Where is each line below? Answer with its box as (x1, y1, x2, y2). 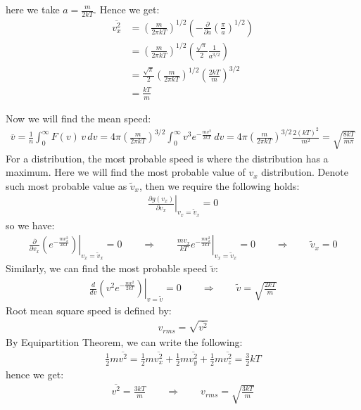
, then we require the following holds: (139, 178, 300, 193)
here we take (6, 2, 60, 16)
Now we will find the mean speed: (6, 110, 151, 125)
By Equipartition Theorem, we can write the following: (6, 334, 243, 349)
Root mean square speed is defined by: (6, 302, 172, 317)
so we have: (6, 217, 55, 232)
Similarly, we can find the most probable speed (6, 261, 208, 276)
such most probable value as (6, 178, 127, 193)
